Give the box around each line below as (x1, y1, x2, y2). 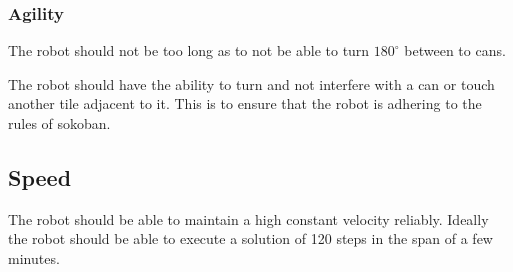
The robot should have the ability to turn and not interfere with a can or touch (8, 73, 495, 94)
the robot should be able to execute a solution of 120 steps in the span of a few (8, 228, 493, 249)
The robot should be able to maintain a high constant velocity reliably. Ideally (8, 208, 489, 229)
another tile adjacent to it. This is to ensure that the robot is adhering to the (8, 93, 482, 114)
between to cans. (404, 40, 506, 61)
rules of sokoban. (8, 113, 111, 133)
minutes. (8, 247, 60, 268)
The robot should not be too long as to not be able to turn (8, 40, 370, 61)
